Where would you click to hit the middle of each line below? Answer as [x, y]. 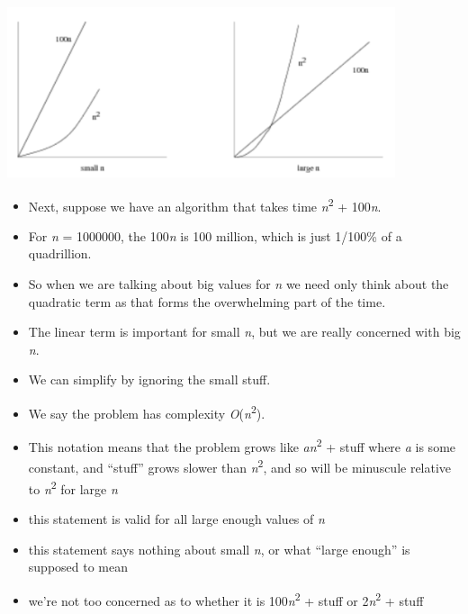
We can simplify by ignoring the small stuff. [149, 379]
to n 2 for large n [73, 487]
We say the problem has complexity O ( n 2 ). [147, 411]
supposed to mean [78, 567]
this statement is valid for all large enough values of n [176, 518]
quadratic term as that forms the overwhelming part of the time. [207, 301]
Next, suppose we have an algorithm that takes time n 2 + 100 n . [205, 204]
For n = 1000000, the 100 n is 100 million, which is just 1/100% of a [215, 235]
